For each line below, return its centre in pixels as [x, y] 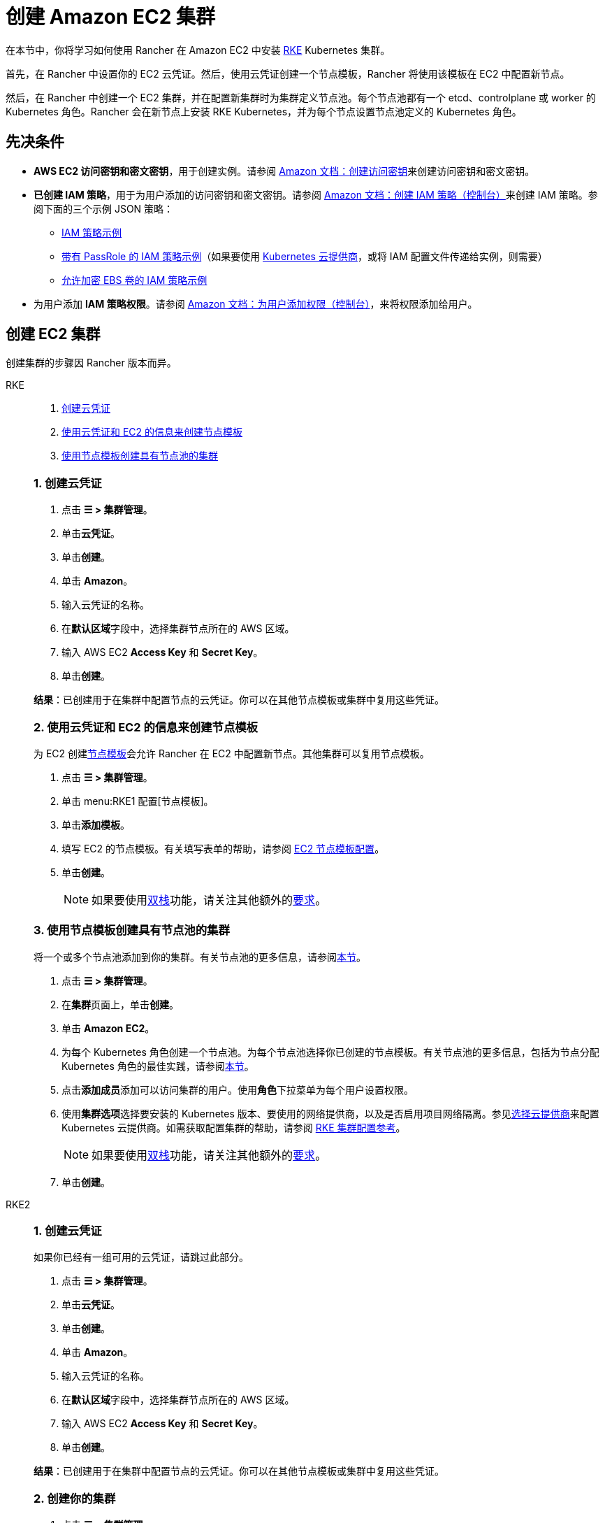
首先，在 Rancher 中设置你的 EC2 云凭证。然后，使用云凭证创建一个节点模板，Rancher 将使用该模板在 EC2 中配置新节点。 [288, 73]
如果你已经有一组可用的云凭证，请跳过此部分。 [141, 1257]
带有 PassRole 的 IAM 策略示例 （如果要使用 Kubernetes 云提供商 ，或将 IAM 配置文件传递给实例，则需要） [305, 256]
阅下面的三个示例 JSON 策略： [104, 208]
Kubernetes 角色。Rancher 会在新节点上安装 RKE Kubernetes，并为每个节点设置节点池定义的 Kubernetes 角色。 [264, 111]
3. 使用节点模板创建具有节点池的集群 [132, 930]
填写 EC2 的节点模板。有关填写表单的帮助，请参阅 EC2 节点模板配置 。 [223, 848]
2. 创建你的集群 [75, 1498]
